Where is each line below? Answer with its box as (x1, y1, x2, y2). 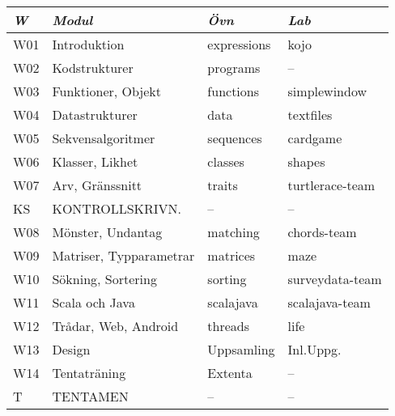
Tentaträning (52, 363, 126, 382)
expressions (207, 35, 271, 53)
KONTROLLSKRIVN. (52, 199, 182, 218)
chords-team (287, 223, 357, 241)
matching (207, 223, 260, 241)
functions (207, 82, 260, 100)
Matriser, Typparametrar (52, 246, 195, 265)
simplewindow (287, 82, 367, 100)
